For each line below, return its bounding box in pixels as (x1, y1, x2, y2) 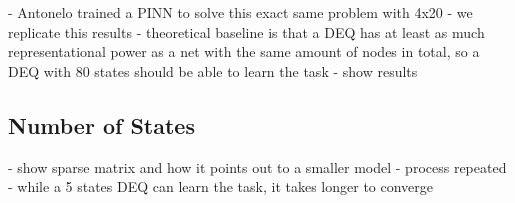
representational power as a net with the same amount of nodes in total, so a (8, 41, 480, 62)
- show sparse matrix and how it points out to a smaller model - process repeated (8, 156, 507, 177)
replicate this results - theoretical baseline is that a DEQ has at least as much (8, 21, 485, 42)
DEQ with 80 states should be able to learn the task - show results (8, 60, 418, 81)
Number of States (8, 109, 195, 140)
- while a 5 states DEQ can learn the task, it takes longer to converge (8, 176, 434, 197)
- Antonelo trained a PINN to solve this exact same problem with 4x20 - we (8, 2, 473, 22)
